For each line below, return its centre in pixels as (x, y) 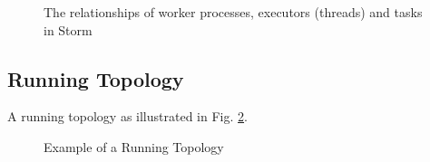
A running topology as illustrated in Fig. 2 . (127, 116)
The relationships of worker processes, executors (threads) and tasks (233, 12)
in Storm (68, 29)
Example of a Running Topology (134, 146)
